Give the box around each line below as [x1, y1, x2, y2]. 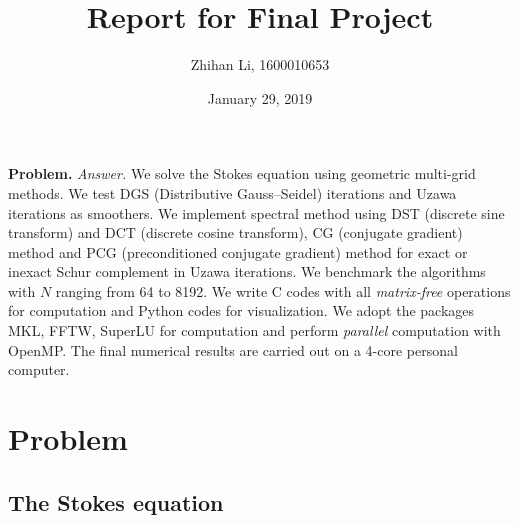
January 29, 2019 [207, 87, 313, 108]
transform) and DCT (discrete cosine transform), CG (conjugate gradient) [8, 222, 463, 243]
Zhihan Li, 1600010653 [190, 54, 330, 75]
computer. [8, 359, 70, 380]
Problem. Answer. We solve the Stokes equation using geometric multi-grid [8, 163, 476, 184]
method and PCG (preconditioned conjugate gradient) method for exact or [8, 241, 468, 262]
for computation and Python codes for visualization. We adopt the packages [8, 300, 475, 321]
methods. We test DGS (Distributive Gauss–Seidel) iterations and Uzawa [8, 182, 457, 203]
